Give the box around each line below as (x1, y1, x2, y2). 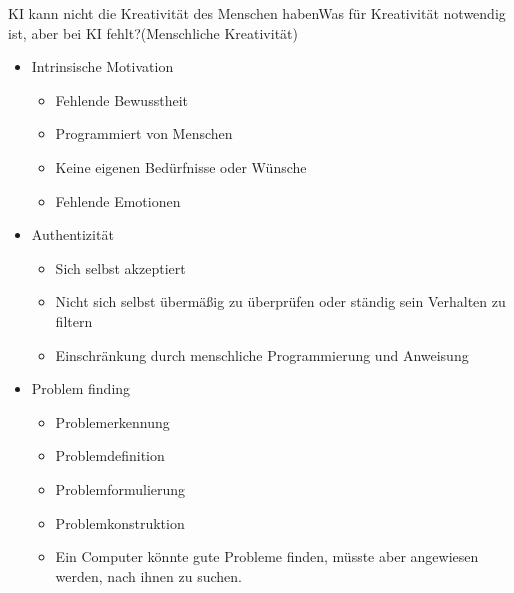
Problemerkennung (55, 411, 170, 432)
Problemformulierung (55, 478, 186, 499)
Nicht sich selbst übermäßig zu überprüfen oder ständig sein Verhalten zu (55, 291, 506, 312)
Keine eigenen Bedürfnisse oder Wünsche (55, 156, 307, 177)
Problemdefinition (55, 445, 165, 466)
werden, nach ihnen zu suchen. (55, 565, 242, 586)
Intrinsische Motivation (31, 56, 174, 77)
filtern (55, 310, 93, 331)
